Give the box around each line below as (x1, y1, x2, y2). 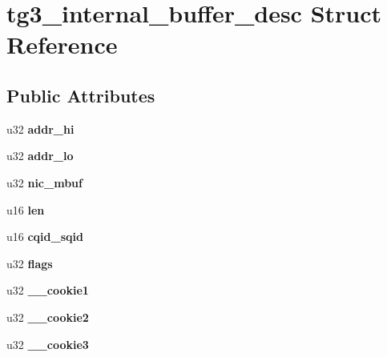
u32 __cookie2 (6, 308, 89, 325)
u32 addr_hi (6, 120, 75, 137)
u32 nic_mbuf (6, 174, 83, 191)
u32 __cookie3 (6, 335, 89, 352)
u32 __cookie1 (6, 282, 89, 299)
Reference (6, 28, 118, 61)
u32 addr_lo (6, 147, 74, 164)
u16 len (6, 201, 45, 218)
